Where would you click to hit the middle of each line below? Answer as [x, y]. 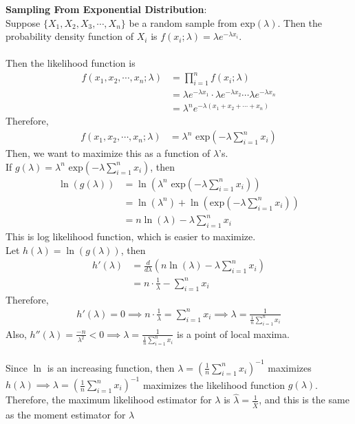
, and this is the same [304, 400]
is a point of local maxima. [233, 333]
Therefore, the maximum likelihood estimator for [109, 400]
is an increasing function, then [111, 367]
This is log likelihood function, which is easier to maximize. [131, 236]
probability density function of [70, 36]
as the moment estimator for [66, 415]
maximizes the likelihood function [214, 384]
